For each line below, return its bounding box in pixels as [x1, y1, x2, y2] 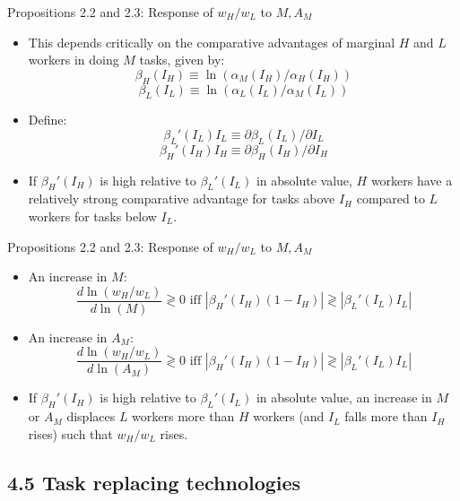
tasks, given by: [139, 50, 225, 69]
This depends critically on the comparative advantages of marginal [28, 32, 395, 51]
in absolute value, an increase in [256, 388, 432, 407]
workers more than [132, 407, 235, 426]
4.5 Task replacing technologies [7, 468, 301, 496]
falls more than [344, 407, 428, 426]
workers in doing [28, 50, 119, 69]
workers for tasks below [28, 206, 157, 225]
